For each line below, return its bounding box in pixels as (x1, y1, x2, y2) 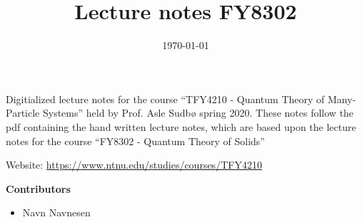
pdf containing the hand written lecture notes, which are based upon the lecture (6, 119, 356, 134)
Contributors (6, 181, 71, 196)
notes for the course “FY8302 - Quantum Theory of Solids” (6, 133, 265, 148)
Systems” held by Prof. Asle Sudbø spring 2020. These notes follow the (42, 105, 354, 120)
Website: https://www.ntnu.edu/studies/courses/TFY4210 (6, 157, 262, 172)
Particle (6, 105, 40, 120)
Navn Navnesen (22, 205, 91, 220)
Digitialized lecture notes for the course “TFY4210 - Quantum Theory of (6, 91, 325, 106)
